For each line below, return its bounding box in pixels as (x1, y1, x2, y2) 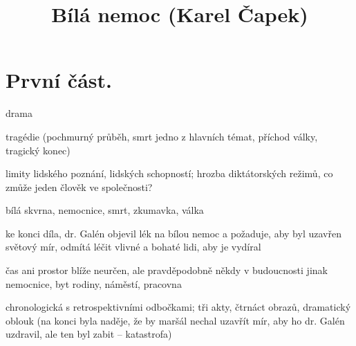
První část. (6, 66, 112, 94)
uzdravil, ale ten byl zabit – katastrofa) (6, 327, 172, 341)
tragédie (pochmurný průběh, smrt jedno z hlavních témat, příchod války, (6, 129, 318, 143)
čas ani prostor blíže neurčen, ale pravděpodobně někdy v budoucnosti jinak (6, 263, 328, 277)
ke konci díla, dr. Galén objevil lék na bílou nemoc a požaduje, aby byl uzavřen (6, 226, 341, 240)
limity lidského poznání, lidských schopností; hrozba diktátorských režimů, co (6, 166, 333, 181)
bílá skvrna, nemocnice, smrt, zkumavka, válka (6, 203, 204, 217)
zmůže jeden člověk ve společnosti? (6, 179, 153, 194)
